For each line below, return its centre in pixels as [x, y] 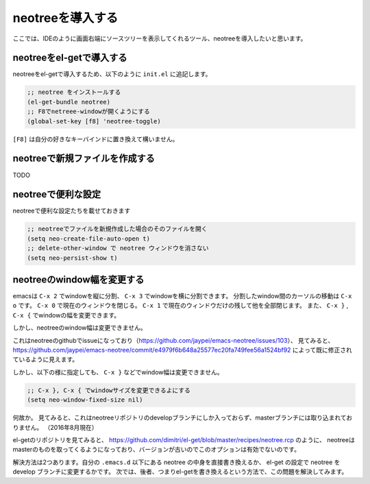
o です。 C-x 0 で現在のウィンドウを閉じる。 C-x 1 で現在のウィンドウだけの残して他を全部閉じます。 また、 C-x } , [181, 306]
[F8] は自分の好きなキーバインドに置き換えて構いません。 [96, 139]
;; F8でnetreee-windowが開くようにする [88, 112]
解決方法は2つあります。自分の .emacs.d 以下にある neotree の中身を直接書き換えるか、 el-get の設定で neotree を [176, 462]
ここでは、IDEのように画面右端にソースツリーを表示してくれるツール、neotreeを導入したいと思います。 [160, 38]
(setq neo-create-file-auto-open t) [89, 239]
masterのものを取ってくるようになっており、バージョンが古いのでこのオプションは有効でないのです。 [157, 450]
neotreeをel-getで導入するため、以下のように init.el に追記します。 [112, 74]
